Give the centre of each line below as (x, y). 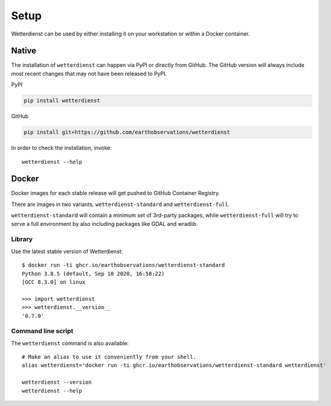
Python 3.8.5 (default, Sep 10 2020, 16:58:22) (93, 273)
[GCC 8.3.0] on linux (54, 282)
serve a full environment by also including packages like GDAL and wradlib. (104, 223)
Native (24, 51)
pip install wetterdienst (62, 101)
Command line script (42, 331)
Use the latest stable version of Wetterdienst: (67, 251)
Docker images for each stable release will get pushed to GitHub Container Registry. (116, 193)
